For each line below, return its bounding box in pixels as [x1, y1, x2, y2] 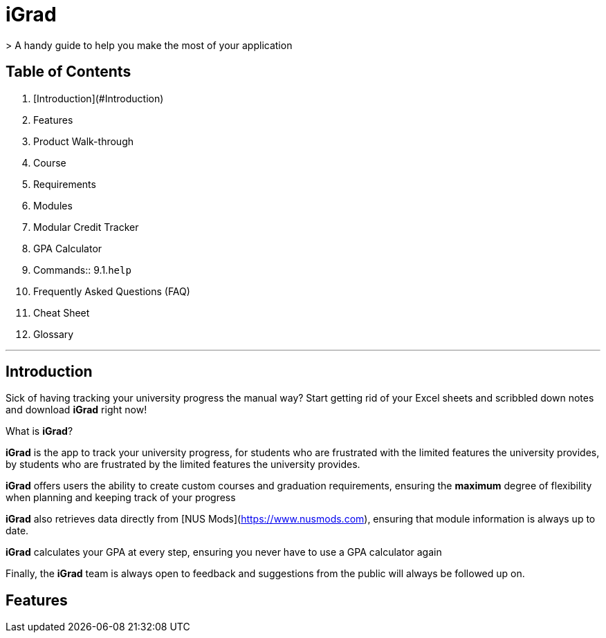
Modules [33, 199, 73, 212]
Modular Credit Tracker [33, 221, 139, 233]
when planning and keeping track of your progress [6, 491, 236, 504]
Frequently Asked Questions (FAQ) [33, 285, 190, 297]
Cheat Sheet [33, 306, 90, 319]
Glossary [33, 328, 74, 340]
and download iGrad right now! [6, 404, 147, 416]
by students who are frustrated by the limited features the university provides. [6, 458, 360, 471]
